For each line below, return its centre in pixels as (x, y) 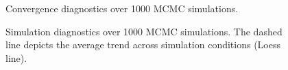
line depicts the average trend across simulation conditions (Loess (143, 45)
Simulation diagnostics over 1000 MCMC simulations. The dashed (144, 31)
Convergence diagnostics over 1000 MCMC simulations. (122, 8)
